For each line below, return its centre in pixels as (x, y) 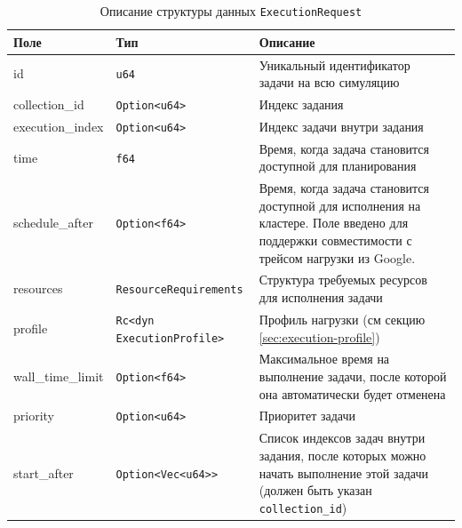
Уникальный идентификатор (335, 64)
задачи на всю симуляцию (329, 82)
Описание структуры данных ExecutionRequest (231, 11)
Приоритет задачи (307, 416)
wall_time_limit (59, 376)
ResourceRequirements (179, 290)
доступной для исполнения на (340, 205)
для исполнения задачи (321, 297)
